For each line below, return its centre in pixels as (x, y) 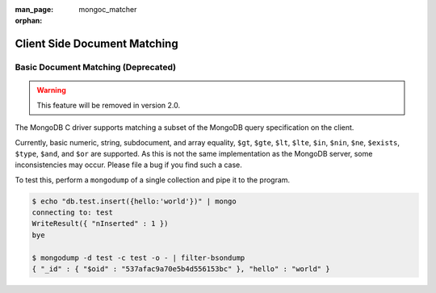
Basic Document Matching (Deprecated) (96, 67)
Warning (51, 90)
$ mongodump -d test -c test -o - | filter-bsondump (138, 257)
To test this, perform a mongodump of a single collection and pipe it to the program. (153, 180)
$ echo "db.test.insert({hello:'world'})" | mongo (134, 201)
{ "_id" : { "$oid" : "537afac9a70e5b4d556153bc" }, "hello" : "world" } (181, 269)
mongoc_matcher (108, 9)
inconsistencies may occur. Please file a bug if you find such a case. (128, 165)
